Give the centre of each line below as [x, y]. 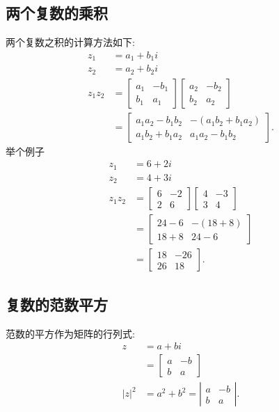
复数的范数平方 [57, 304]
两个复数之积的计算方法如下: [70, 42]
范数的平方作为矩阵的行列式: [70, 333]
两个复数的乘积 [57, 13]
